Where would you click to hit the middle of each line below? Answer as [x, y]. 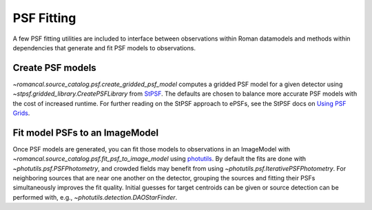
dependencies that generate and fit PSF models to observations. [104, 48]
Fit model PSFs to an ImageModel [86, 133]
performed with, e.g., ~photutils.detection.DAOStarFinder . [95, 197]
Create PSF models [54, 68]
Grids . [21, 113]
